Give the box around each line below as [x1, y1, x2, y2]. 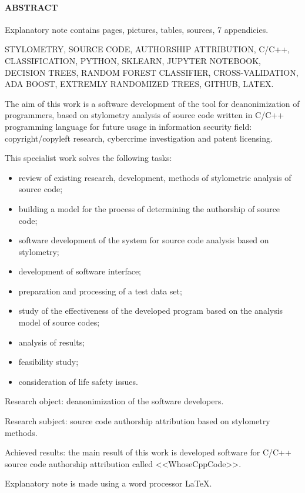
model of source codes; [18, 316, 100, 328]
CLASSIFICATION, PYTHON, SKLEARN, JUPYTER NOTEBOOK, [5, 54, 261, 66]
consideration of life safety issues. [18, 375, 138, 387]
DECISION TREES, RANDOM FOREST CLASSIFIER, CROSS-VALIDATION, [5, 66, 299, 78]
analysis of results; [18, 336, 85, 348]
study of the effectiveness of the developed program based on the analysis [18, 304, 283, 317]
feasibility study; [18, 356, 79, 368]
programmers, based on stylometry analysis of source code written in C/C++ [5, 109, 284, 121]
